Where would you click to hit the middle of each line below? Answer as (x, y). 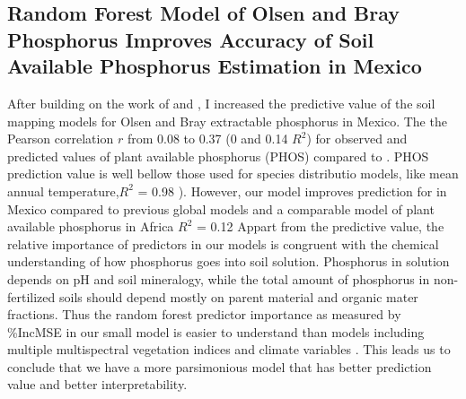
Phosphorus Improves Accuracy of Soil (191, 39)
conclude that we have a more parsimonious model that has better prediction (220, 366)
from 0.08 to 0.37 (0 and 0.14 (207, 139)
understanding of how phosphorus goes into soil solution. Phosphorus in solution (229, 261)
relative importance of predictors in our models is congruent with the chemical (223, 243)
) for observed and (357, 139)
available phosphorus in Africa (91, 226)
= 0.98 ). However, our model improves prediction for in (292, 191)
